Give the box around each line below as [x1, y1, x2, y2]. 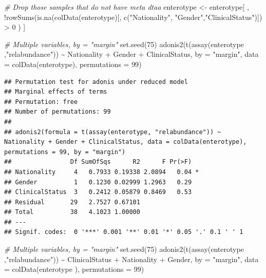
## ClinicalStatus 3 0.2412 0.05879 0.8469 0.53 [4, 188, 192, 196]
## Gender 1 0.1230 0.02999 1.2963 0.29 [4, 178, 192, 186]
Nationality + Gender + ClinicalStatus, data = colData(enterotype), [4, 138, 247, 146]
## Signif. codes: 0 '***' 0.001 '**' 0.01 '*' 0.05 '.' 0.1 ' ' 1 [4, 228, 243, 236]
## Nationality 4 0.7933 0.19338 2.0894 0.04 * [4, 168, 199, 176]
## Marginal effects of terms [4, 88, 107, 96]
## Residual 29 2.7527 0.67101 [4, 198, 140, 206]
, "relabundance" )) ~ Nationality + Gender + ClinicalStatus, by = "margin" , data [4, 49, 259, 59]
